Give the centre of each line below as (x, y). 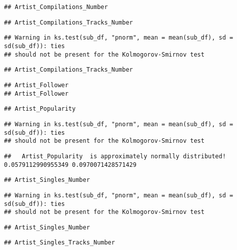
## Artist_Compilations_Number (56, 7)
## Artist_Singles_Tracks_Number (59, 243)
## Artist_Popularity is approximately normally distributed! (115, 156)
